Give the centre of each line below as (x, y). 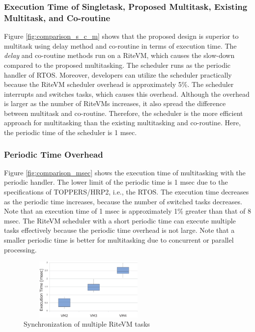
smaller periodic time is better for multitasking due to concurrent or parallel (119, 240)
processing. (20, 249)
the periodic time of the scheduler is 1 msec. (71, 132)
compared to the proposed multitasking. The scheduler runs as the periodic (117, 65)
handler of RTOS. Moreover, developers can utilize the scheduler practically (118, 74)
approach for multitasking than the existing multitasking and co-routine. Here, (122, 123)
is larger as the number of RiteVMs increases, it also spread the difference (115, 103)
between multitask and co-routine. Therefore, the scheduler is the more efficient (124, 113)
